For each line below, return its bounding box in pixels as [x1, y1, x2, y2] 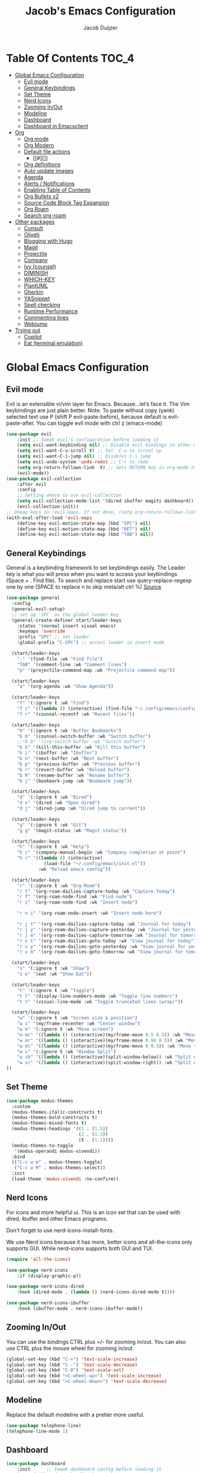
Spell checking [23, 301, 61, 308]
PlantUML [23, 282, 48, 289]
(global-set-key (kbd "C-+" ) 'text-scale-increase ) [6, 1356, 138, 1362]
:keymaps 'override [17, 628, 66, 634]
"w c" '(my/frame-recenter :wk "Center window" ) [17, 1021, 141, 1027]
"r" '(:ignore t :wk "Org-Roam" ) [17, 882, 100, 888]
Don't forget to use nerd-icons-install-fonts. [6, 1227, 114, 1234]
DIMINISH [23, 269, 48, 276]
